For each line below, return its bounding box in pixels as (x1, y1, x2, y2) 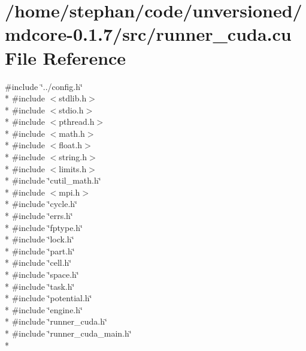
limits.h (59, 162, 87, 175)
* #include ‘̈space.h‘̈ (5, 268, 79, 280)
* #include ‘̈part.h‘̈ (5, 244, 75, 257)
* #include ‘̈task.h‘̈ (5, 280, 75, 292)
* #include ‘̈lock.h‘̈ (5, 233, 74, 245)
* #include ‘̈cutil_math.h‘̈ (5, 174, 101, 187)
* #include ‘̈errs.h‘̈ (5, 209, 73, 222)
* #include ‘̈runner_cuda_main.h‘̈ (5, 326, 132, 339)
